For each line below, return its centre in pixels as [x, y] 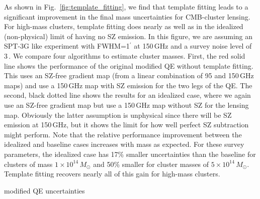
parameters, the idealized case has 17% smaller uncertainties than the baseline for [130, 154]
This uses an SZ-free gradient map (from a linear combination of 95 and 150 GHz [129, 75]
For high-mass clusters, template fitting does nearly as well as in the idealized [124, 26]
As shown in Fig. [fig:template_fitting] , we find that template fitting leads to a [126, 7]
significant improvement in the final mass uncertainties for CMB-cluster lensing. [127, 16]
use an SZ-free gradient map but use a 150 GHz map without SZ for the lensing [126, 105]
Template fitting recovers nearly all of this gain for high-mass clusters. [112, 174]
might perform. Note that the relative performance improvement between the [123, 134]
